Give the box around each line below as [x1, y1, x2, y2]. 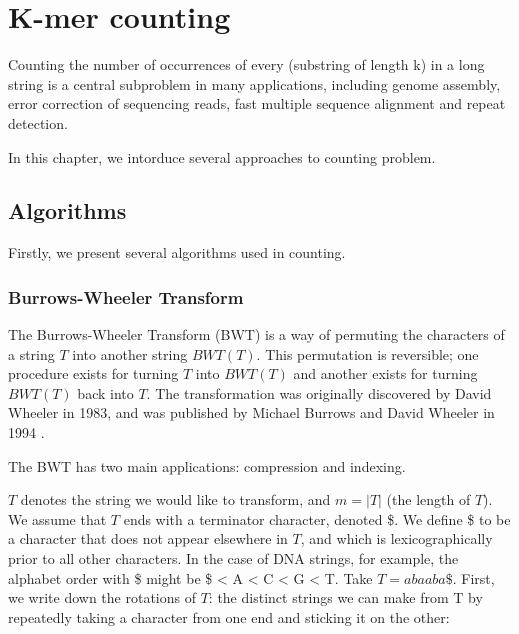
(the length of [386, 489, 471, 510]
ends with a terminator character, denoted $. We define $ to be [123, 508, 511, 529]
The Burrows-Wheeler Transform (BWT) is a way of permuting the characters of [8, 324, 505, 345]
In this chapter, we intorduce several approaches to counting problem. [8, 146, 436, 167]
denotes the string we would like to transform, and [20, 489, 331, 510]
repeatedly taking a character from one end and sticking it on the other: [8, 606, 450, 627]
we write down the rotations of [8, 587, 196, 608]
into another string [72, 343, 188, 364]
